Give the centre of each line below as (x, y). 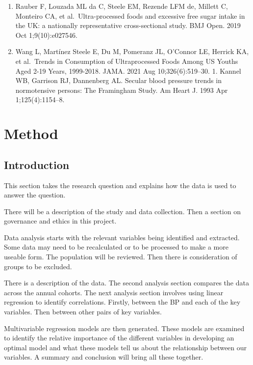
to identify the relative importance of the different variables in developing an (119, 338)
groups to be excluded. (38, 266)
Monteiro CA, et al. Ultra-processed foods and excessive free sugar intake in (130, 15)
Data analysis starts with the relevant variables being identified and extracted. (122, 237)
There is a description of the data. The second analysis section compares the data (126, 283)
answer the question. (35, 195)
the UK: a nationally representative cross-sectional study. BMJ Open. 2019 (128, 25)
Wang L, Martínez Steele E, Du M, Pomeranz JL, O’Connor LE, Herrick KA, (132, 51)
